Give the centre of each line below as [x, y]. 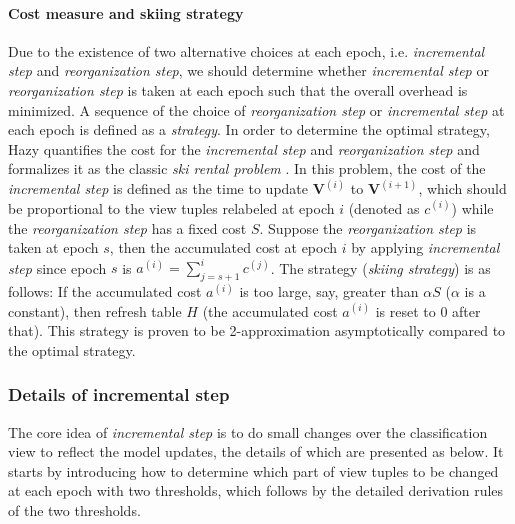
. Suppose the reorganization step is [368, 227]
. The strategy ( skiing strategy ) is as [380, 267]
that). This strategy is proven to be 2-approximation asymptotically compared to [257, 330]
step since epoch [57, 267]
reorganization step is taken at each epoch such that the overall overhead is [238, 89]
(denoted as [384, 207]
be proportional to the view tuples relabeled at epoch [171, 207]
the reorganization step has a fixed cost [127, 227]
